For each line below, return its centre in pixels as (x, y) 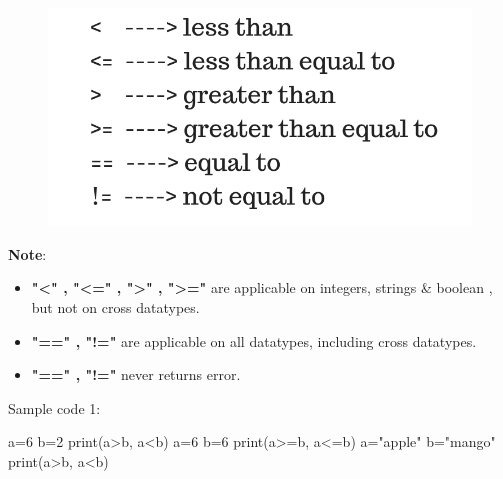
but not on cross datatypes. (115, 306)
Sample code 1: (54, 407)
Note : (27, 253)
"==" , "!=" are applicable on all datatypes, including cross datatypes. (254, 340)
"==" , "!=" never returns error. (136, 374)
